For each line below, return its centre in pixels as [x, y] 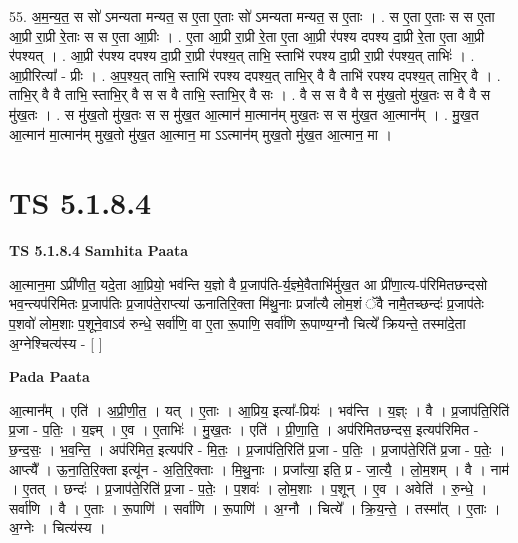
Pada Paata [49, 376]
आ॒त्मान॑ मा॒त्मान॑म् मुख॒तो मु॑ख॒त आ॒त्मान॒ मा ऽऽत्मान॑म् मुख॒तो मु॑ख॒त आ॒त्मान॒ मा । [201, 133]
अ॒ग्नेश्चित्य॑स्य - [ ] [56, 342]
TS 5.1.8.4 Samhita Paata [99, 250]
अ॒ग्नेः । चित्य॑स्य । [57, 527]
